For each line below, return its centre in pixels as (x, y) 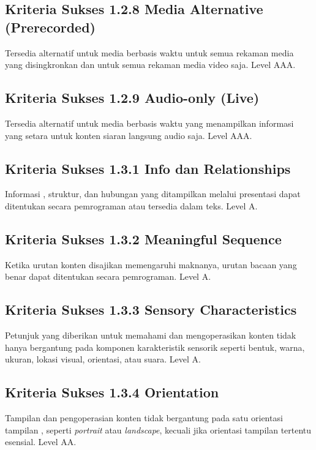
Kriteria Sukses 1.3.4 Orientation (112, 392)
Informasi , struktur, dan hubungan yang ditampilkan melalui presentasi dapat (153, 194)
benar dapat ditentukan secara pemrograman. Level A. (108, 276)
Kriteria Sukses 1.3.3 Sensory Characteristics (151, 309)
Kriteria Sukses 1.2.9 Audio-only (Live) (132, 98)
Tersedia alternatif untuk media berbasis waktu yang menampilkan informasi (149, 123)
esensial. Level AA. (41, 442)
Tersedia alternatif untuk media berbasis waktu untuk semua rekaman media (149, 52)
